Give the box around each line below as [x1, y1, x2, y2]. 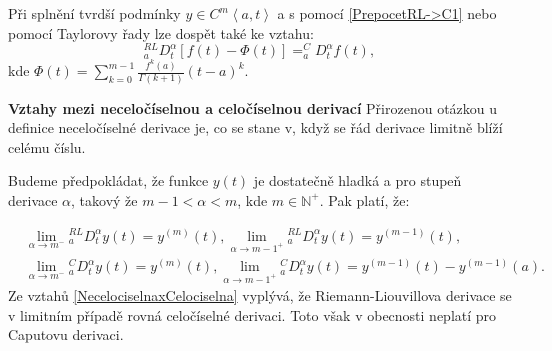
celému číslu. [8, 136, 86, 157]
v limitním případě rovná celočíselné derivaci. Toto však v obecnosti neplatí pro [8, 304, 497, 325]
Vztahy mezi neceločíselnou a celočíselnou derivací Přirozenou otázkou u [8, 97, 498, 118]
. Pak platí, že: [319, 189, 410, 210]
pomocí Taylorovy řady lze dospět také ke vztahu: [8, 22, 314, 43]
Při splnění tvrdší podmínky [8, 3, 181, 23]
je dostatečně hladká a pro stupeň [253, 170, 462, 191]
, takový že [71, 189, 138, 210]
